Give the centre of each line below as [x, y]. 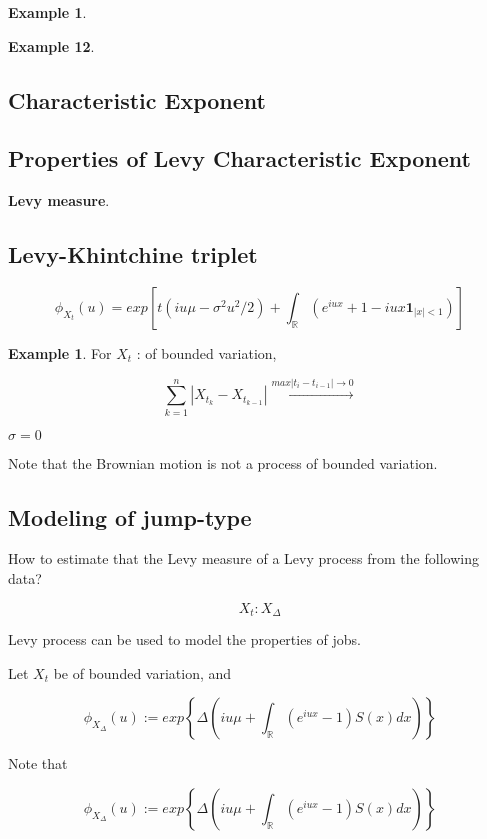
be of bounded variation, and [142, 672]
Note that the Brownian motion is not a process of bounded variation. [223, 462]
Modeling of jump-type [130, 516]
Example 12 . [51, 45]
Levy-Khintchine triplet [133, 254]
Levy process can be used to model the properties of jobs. [185, 639]
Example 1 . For [60, 352]
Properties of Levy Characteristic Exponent [239, 158]
